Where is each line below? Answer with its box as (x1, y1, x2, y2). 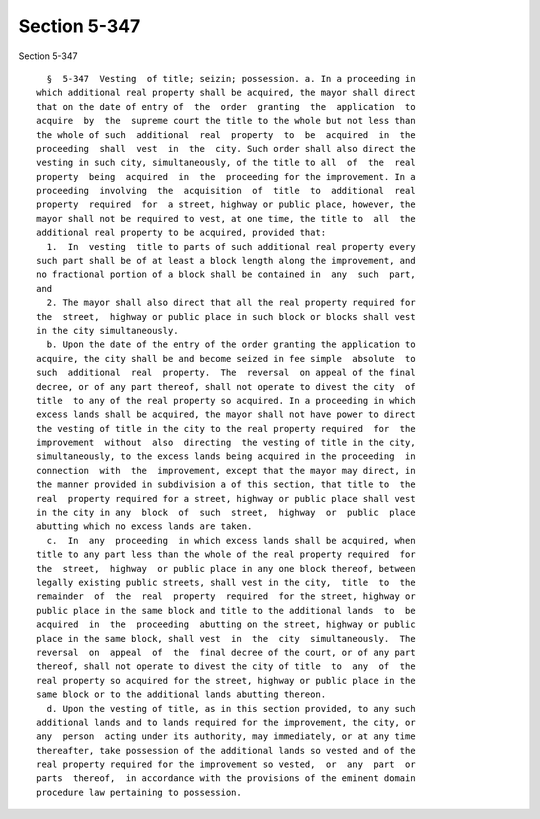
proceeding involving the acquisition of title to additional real (36, 185, 416, 197)
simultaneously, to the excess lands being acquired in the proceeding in (36, 451, 416, 462)
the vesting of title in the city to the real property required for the (36, 423, 416, 434)
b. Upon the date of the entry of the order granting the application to (46, 339, 416, 350)
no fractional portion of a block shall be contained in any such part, (36, 269, 416, 280)
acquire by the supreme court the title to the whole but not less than (36, 115, 416, 127)
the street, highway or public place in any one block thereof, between (36, 563, 416, 574)
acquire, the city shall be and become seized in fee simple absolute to (36, 353, 416, 364)
